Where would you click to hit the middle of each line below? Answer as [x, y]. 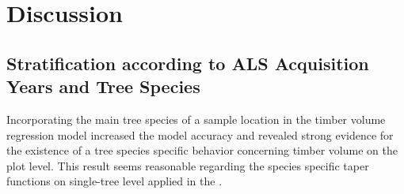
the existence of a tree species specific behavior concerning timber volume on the [202, 150]
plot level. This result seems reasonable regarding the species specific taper [188, 165]
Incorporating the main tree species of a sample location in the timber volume [196, 119]
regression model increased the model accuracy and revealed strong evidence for [200, 134]
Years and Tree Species [103, 86]
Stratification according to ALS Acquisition [188, 63]
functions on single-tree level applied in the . [114, 181]
